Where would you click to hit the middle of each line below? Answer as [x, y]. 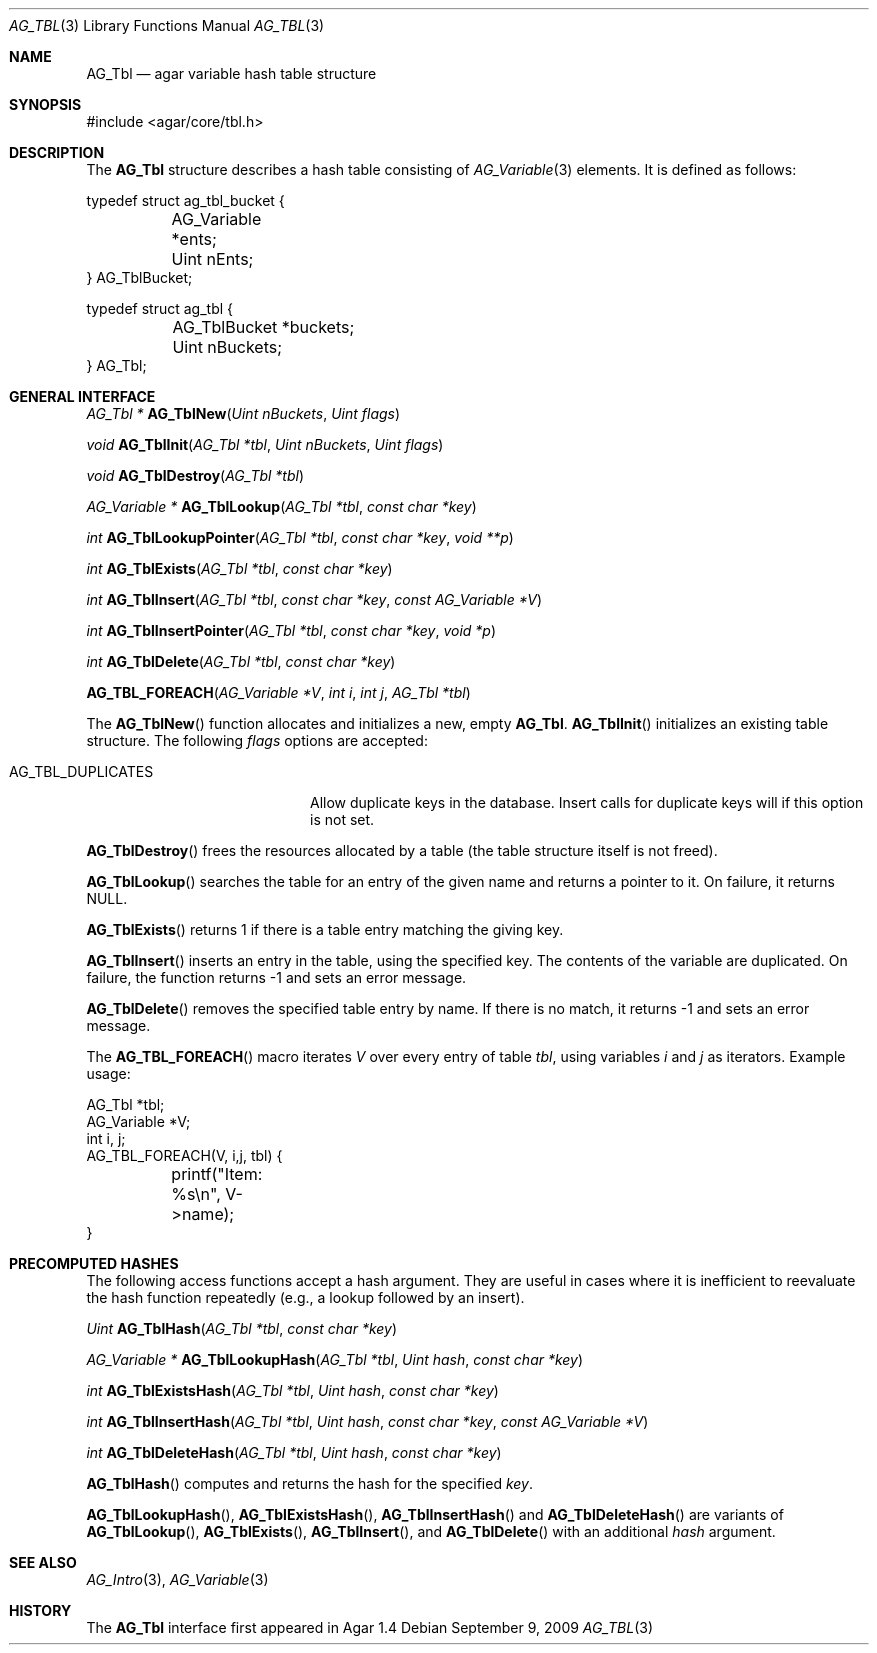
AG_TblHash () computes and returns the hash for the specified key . [309, 1483]
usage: [108, 1073]
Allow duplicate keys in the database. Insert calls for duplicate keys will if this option [587, 802]
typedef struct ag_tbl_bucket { [185, 200]
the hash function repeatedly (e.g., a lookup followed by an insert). [305, 1297]
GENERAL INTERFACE [82, 396]
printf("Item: [217, 1174]
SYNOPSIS [45, 104]
